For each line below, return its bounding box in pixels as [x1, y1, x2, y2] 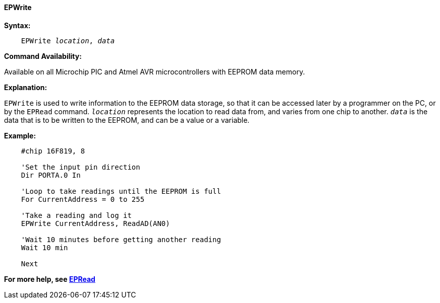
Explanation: [4, 83, 47, 92]
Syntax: [4, 21, 31, 30]
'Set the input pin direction [21, 163, 140, 171]
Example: [4, 131, 36, 140]
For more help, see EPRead [4, 274, 95, 283]
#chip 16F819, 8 [21, 146, 85, 155]
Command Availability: [4, 51, 82, 60]
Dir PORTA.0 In [21, 171, 81, 179]
